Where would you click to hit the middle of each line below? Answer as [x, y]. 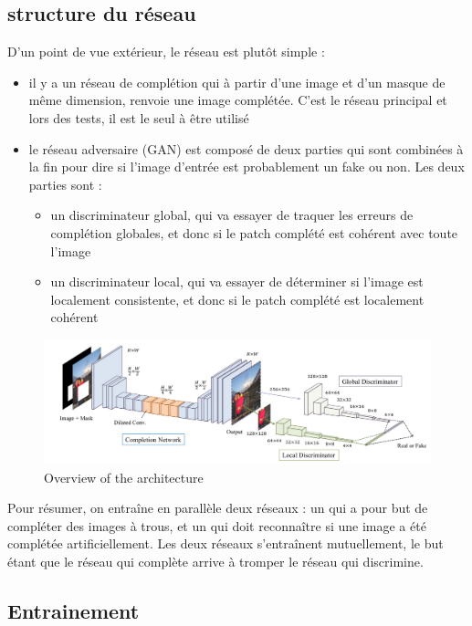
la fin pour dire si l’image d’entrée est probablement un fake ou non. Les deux [246, 167]
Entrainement [73, 610]
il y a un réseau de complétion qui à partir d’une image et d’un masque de [237, 82]
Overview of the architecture [124, 477]
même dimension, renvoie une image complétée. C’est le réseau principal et [238, 100]
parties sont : [65, 184]
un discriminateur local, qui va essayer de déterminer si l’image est [237, 282]
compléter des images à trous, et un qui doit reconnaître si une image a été [217, 525]
